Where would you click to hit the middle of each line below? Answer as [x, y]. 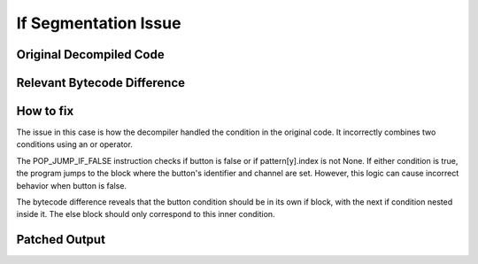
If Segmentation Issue [99, 23]
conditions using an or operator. [74, 144]
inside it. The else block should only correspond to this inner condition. [146, 214]
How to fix [45, 111]
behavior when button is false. [72, 185]
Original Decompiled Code [90, 54]
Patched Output [61, 240]
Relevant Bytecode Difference [101, 83]
